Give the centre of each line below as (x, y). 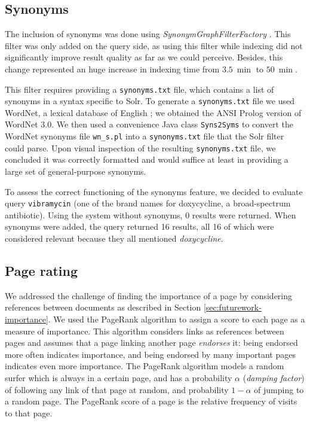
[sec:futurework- (232, 307)
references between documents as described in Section (103, 307)
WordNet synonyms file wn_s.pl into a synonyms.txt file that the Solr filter (145, 136)
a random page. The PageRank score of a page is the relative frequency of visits (151, 401)
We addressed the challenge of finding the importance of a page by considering (149, 295)
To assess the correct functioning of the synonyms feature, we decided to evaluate (154, 191)
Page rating (42, 271)
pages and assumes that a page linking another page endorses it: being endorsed (151, 343)
